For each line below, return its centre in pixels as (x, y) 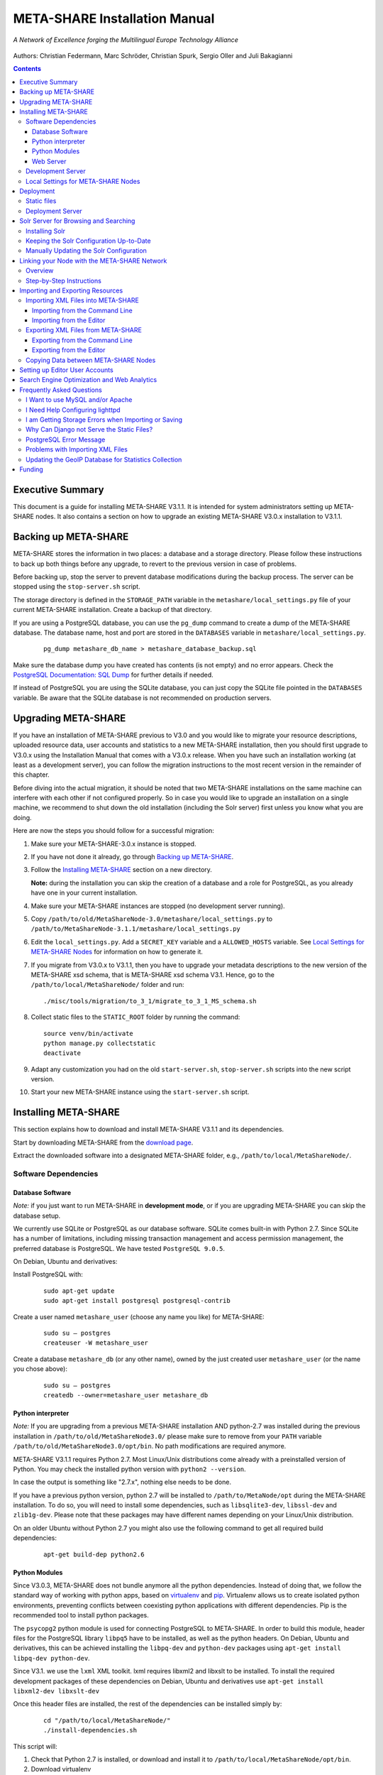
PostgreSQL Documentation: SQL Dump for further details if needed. (113, 675)
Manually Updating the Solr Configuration (86, 251)
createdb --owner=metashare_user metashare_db (126, 1395)
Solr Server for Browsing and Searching (77, 221)
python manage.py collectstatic (100, 1043)
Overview (40, 271)
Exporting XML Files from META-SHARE (84, 330)
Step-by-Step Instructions (64, 280)
